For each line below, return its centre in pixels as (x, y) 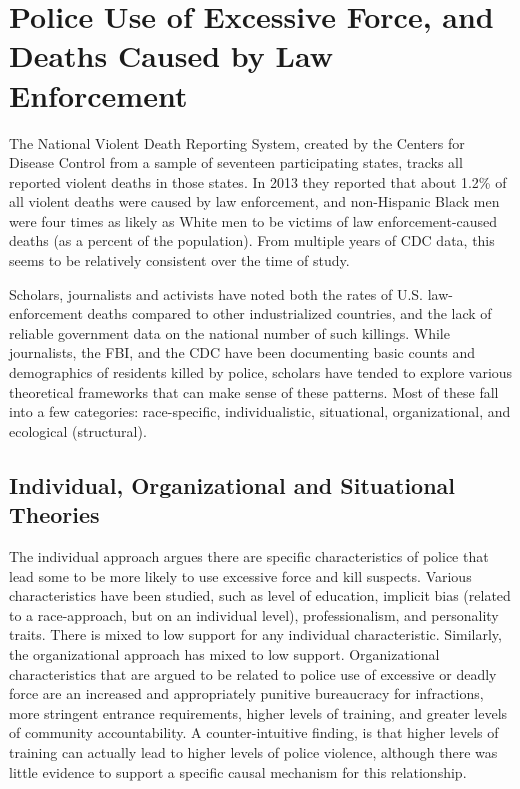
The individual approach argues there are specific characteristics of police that (249, 556)
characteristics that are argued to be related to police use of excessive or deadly (253, 673)
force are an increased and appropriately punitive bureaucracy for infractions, (246, 693)
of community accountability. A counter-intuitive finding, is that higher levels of (254, 732)
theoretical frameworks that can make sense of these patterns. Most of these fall (254, 391)
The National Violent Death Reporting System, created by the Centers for (237, 142)
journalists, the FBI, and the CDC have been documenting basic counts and (242, 352)
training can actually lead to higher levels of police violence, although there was (253, 751)
